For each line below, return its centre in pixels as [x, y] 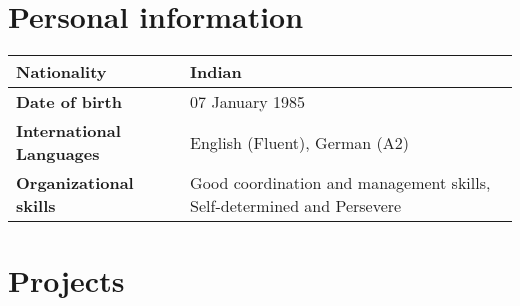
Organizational [75, 183]
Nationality [61, 72]
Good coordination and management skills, [340, 183]
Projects [66, 280]
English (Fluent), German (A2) [300, 142]
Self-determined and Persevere [296, 206]
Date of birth [69, 102]
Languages [58, 154]
